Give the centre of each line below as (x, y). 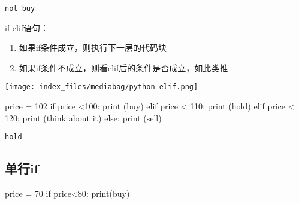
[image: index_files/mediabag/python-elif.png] (102, 87)
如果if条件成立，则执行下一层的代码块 (93, 48)
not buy (20, 8)
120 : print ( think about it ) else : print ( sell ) (83, 118)
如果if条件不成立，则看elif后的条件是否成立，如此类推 (123, 67)
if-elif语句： (27, 27)
